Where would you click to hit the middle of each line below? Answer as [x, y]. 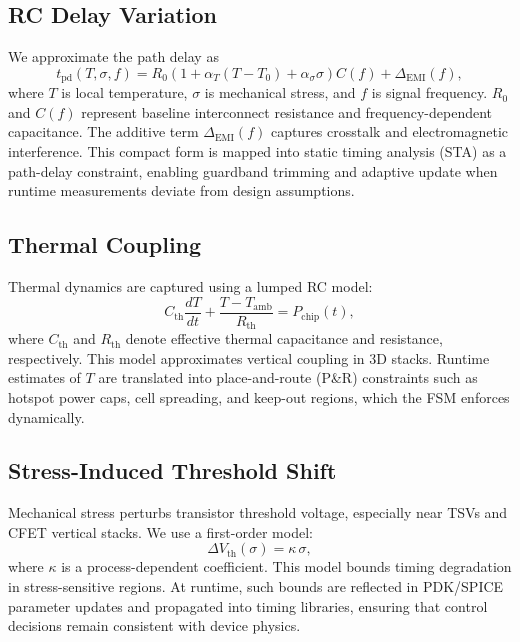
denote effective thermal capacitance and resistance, [284, 338]
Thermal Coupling [105, 244]
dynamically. [46, 416]
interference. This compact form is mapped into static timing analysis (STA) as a [257, 151]
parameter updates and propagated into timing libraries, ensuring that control [248, 605]
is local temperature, [124, 92]
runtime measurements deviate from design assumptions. [181, 190]
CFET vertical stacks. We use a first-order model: [160, 531]
